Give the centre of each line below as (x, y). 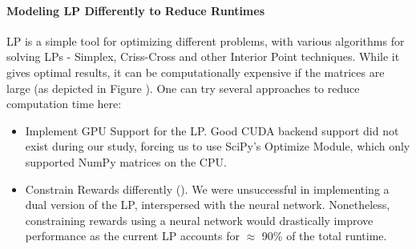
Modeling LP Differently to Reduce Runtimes (135, 10)
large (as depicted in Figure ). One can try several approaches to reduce (183, 88)
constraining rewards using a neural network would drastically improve (199, 220)
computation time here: (64, 104)
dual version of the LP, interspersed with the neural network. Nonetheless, (208, 205)
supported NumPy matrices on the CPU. (126, 161)
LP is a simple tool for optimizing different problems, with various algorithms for (206, 40)
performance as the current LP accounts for (132, 236)
